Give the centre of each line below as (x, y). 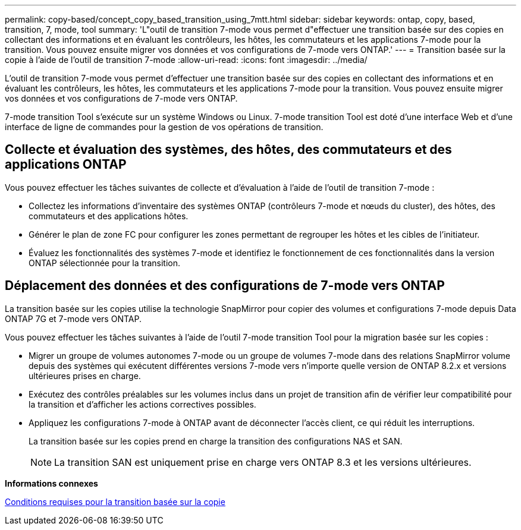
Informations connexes (51, 483)
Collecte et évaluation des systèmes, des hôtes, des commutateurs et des (228, 150)
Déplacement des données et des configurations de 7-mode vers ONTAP (225, 286)
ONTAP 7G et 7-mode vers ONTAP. (73, 318)
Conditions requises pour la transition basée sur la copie (115, 501)
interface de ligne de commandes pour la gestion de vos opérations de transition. (164, 127)
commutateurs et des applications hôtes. (109, 216)
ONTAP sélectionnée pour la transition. (104, 263)
